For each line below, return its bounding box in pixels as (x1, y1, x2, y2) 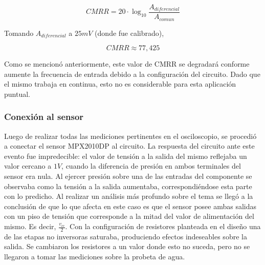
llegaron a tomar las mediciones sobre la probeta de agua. (4, 251, 185, 262)
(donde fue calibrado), (95, 27, 164, 38)
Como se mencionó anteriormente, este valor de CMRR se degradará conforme (4, 58, 250, 69)
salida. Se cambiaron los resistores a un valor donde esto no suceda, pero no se (4, 241, 250, 252)
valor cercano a (4, 160, 52, 171)
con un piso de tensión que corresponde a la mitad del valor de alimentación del (4, 211, 254, 221)
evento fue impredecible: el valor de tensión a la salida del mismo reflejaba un (4, 150, 247, 161)
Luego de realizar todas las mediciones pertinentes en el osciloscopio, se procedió (4, 130, 257, 141)
